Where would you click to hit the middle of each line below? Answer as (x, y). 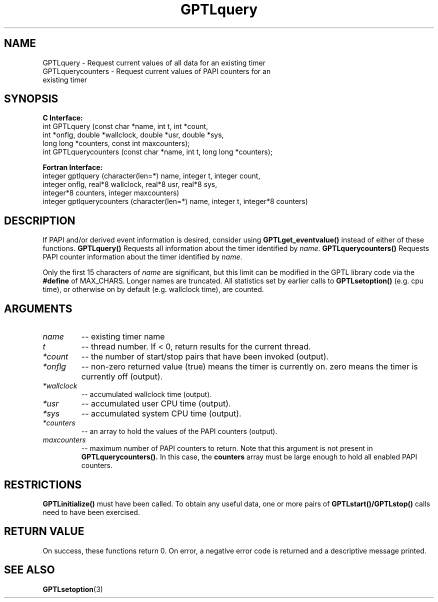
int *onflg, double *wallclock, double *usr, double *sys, (133, 135)
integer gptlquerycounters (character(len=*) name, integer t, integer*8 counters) (175, 201)
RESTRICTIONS (43, 484)
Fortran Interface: (73, 167)
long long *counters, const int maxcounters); (116, 143)
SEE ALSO (29, 570)
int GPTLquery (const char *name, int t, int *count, (125, 126)
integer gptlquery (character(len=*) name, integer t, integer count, (151, 176)
